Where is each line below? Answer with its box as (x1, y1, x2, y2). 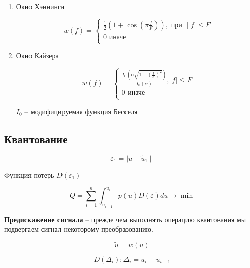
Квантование (4, 130, 68, 146)
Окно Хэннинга (16, 1, 64, 11)
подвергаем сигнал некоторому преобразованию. (4, 224, 153, 234)
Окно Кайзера (16, 50, 59, 61)
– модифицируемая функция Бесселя (24, 106, 138, 116)
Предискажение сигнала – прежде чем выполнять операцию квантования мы (4, 214, 246, 224)
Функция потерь (4, 170, 54, 180)
